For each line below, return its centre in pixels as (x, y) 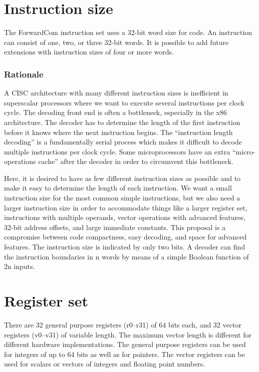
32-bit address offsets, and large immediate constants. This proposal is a (115, 227)
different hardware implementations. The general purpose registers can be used (125, 344)
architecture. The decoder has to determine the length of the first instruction (122, 122)
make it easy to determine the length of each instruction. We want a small (118, 188)
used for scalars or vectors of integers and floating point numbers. (105, 364)
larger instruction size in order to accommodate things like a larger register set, (126, 207)
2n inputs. (20, 266)
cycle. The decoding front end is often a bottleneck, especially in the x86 (115, 112)
